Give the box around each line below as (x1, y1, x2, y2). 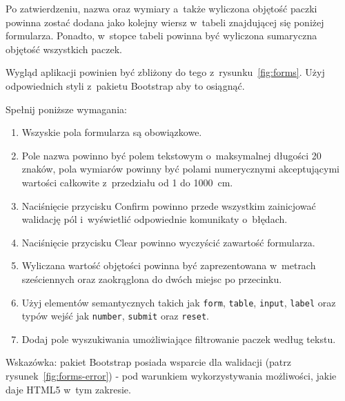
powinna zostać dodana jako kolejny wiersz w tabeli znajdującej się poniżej (6, 14, 324, 29)
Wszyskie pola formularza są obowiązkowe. (21, 125, 202, 139)
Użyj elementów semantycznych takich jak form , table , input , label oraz (21, 295, 336, 309)
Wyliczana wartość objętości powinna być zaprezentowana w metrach (21, 258, 316, 273)
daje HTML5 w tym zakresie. (6, 382, 131, 396)
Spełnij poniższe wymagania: (6, 101, 127, 116)
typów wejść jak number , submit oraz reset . (21, 309, 209, 323)
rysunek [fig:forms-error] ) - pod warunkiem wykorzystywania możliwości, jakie (6, 369, 337, 382)
